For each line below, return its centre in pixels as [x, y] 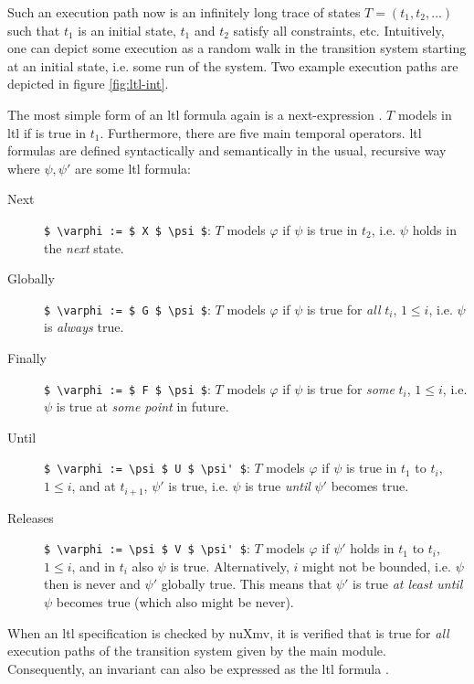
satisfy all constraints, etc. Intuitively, [339, 30]
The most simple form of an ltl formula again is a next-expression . [195, 114]
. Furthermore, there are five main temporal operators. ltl [261, 132]
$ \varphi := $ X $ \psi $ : [127, 229]
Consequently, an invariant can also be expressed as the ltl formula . [198, 668]
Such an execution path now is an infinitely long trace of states [184, 12]
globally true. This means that [247, 584]
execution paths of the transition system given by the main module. [197, 651]
